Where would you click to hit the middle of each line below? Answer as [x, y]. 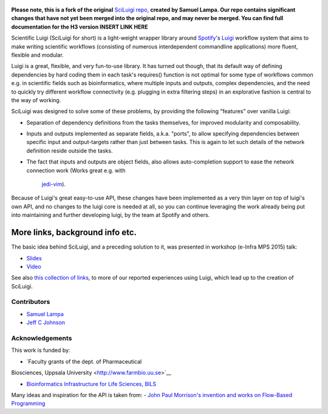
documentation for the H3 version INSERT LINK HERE [80, 27]
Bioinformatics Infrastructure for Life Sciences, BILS [91, 384]
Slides [34, 258]
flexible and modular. [37, 55]
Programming [28, 404]
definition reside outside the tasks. [70, 150]
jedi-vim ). [54, 184]
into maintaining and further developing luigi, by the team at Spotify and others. [111, 215]
